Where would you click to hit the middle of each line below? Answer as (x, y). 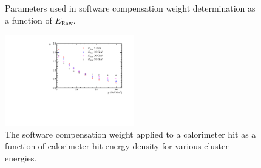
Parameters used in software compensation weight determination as (130, 8)
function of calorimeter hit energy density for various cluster (117, 146)
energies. (21, 157)
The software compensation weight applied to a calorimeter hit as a (130, 134)
